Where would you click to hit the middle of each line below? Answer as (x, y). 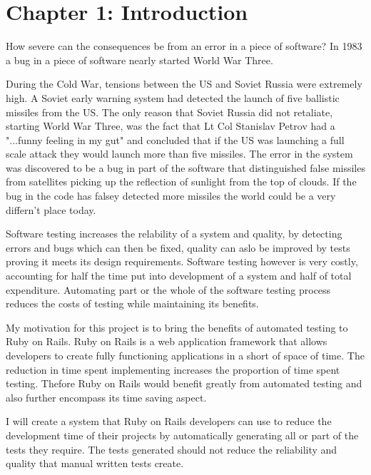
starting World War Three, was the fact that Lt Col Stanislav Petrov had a (171, 126)
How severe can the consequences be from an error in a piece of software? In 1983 (184, 46)
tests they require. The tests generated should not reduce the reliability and (172, 449)
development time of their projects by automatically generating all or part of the (182, 435)
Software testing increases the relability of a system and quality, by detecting (174, 234)
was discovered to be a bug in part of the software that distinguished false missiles (185, 167)
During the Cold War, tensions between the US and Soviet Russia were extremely (184, 84)
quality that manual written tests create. (95, 463)
